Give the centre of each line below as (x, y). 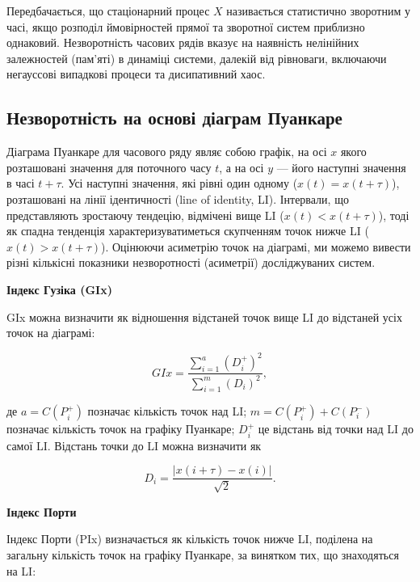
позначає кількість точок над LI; (167, 411)
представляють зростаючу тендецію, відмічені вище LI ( (145, 215)
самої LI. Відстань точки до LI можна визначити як (134, 445)
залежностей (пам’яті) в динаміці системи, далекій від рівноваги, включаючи (197, 58)
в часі (21, 183)
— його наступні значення (341, 167)
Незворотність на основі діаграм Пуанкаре (174, 118)
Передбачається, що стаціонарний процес (108, 11)
